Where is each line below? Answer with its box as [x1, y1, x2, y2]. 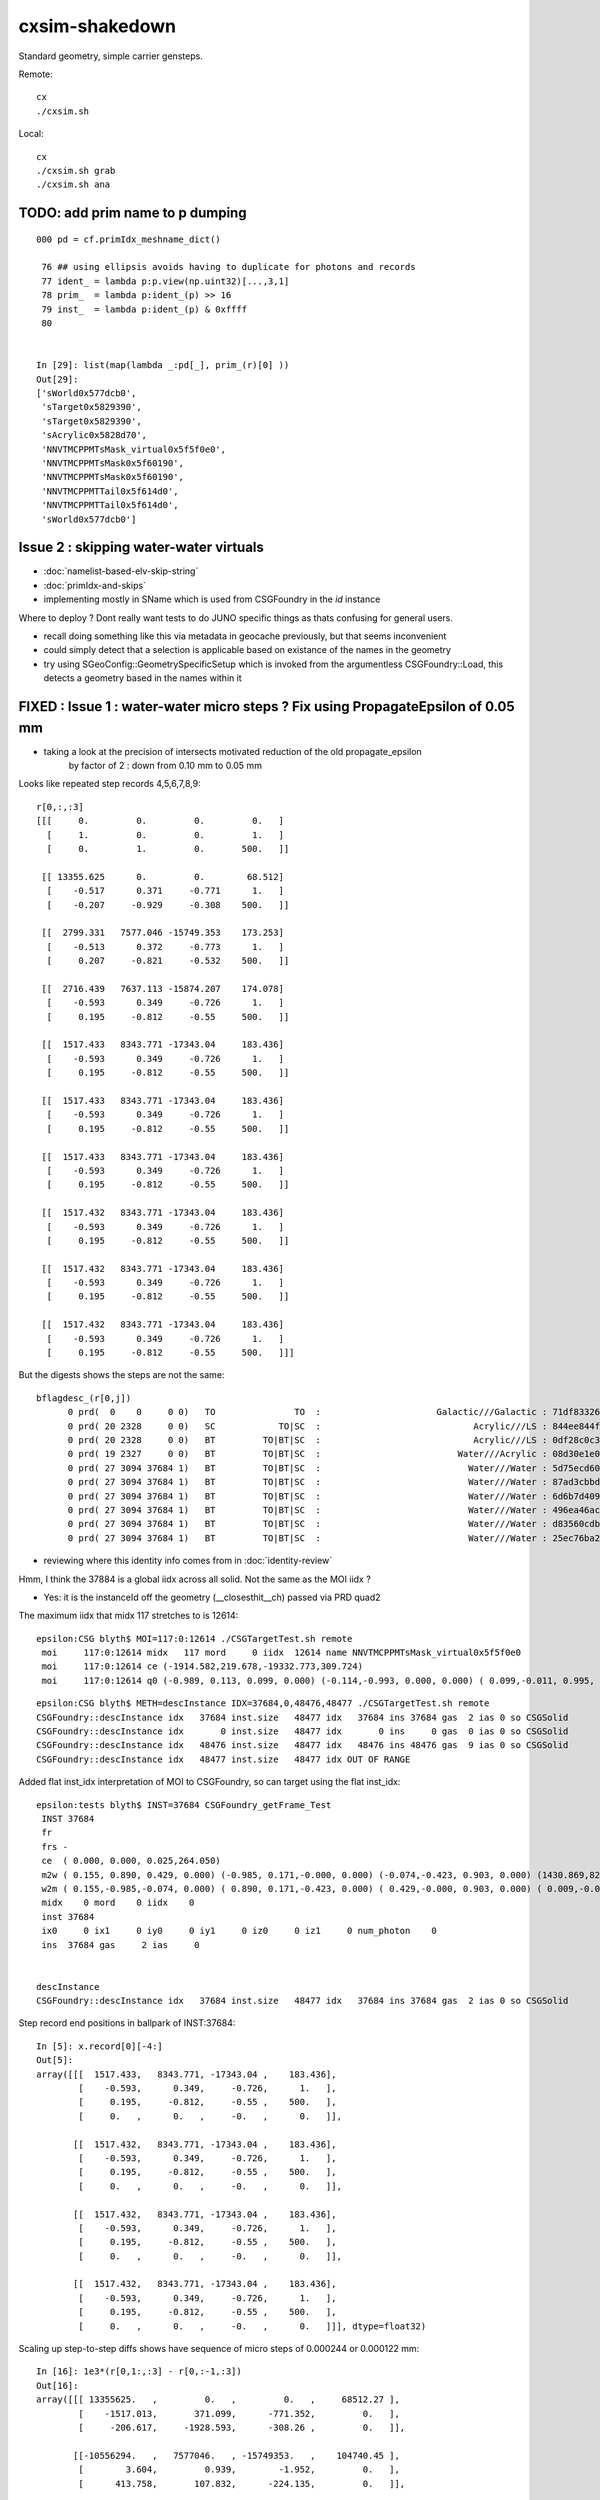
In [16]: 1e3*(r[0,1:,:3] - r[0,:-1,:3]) [36, 2366, 242, 2377]
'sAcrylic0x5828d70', [41, 430, 148, 441]
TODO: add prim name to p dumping [18, 205, 247, 222]
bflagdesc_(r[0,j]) [36, 1392, 132, 1404]
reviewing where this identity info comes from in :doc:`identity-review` [43, 1555, 333, 1567]
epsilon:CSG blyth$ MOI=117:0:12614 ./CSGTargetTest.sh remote [36, 1633, 353, 1644]
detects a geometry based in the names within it [43, 672, 242, 684]
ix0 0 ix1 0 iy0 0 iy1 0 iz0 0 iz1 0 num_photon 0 [41, 1925, 437, 1937]
